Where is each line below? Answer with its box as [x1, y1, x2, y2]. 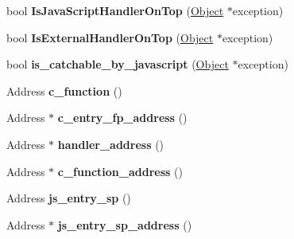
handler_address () [57, 135, 164, 152]
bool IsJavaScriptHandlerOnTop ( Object [6, 2, 224, 18]
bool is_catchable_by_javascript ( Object [6, 56, 229, 72]
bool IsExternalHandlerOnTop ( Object [6, 29, 214, 45]
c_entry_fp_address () [57, 109, 188, 126]
